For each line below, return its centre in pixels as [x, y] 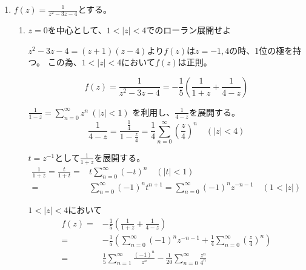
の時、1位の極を [261, 50]
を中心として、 [77, 30]
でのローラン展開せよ [189, 30]
